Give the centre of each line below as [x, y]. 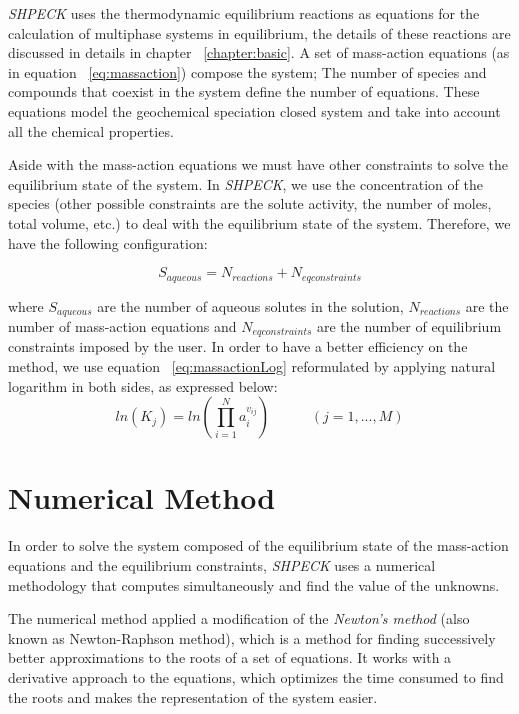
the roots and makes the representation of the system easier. [193, 696]
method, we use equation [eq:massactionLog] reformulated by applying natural [252, 366]
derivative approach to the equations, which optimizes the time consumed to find [256, 676]
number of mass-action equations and [122, 326]
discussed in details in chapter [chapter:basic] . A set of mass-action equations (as [259, 52]
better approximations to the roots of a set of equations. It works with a [230, 657]
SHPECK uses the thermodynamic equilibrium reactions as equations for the [244, 13]
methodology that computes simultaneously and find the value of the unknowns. [254, 584]
